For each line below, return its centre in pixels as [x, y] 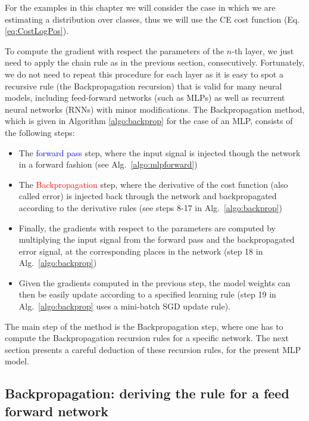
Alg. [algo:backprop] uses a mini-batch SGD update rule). [125, 306]
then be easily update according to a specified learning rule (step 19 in [147, 294]
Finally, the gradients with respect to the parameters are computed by [147, 227]
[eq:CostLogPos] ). [37, 31]
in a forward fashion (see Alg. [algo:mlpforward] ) [108, 164]
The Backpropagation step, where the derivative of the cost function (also [153, 184]
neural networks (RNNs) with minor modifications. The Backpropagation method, [155, 109]
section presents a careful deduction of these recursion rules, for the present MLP [153, 349]
